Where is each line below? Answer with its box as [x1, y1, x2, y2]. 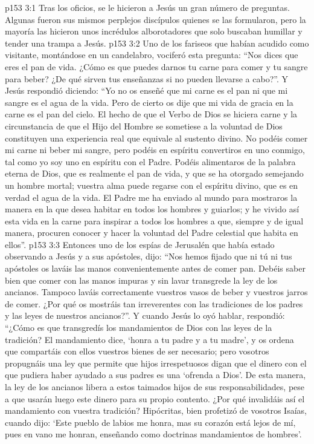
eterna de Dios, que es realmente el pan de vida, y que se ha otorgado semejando [5, 167, 304, 180]
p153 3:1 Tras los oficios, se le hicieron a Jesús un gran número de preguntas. [5, 1, 290, 13]
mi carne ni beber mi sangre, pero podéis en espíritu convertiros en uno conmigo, [5, 143, 305, 156]
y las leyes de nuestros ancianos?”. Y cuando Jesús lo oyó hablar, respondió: [5, 309, 285, 322]
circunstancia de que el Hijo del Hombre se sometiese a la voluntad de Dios [5, 119, 283, 132]
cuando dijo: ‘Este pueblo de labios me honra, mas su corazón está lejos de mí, [5, 416, 296, 428]
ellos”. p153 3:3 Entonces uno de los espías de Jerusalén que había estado [5, 238, 275, 250]
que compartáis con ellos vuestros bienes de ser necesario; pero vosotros [5, 345, 269, 357]
